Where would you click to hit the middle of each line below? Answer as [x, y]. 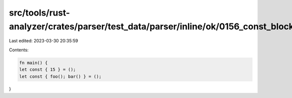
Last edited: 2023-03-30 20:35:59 [44, 41]
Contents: [19, 50]
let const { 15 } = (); [48, 70]
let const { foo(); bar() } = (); [60, 76]
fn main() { [34, 63]
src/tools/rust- [39, 13]
